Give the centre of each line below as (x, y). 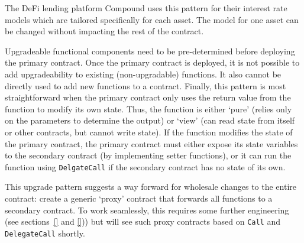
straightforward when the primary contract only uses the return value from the (148, 97)
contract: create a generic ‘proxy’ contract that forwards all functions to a (139, 198)
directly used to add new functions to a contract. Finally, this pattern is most (145, 85)
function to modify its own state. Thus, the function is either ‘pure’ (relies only (148, 108)
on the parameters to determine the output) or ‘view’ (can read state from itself (150, 120)
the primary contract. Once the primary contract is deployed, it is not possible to (152, 62)
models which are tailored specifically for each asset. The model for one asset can (152, 19)
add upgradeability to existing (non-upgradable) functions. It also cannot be (143, 74)
